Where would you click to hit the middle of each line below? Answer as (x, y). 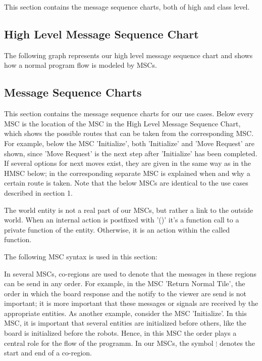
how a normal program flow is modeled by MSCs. (81, 65)
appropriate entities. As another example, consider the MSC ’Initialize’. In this (125, 313)
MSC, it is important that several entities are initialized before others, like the (125, 323)
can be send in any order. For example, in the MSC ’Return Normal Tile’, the (125, 283)
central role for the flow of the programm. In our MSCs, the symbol (109, 343)
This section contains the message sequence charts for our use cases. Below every (129, 114)
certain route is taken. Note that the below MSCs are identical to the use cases (126, 183)
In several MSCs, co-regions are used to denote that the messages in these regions (130, 273)
